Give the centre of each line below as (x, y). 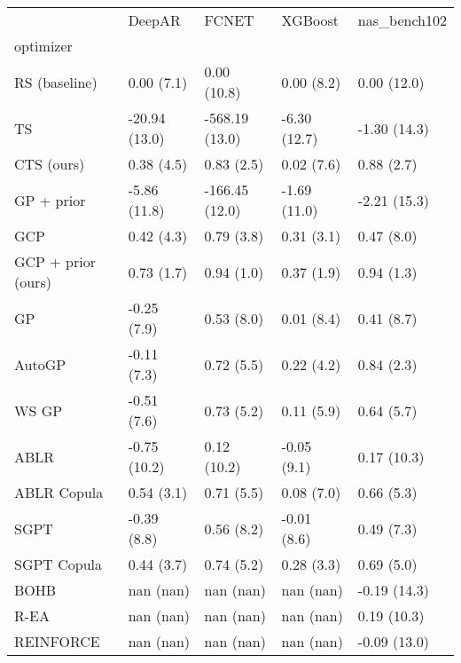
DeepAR (154, 20)
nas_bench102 (402, 20)
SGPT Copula (59, 564)
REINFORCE (57, 641)
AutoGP (40, 364)
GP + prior (50, 200)
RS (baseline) (56, 82)
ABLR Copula (59, 492)
